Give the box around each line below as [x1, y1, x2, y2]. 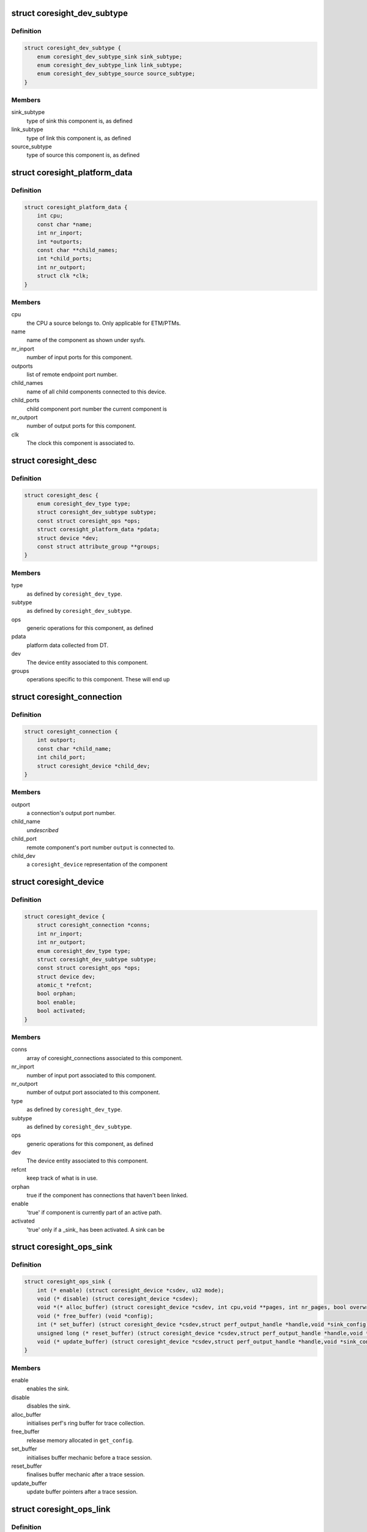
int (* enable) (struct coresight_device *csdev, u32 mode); [37, 1287, 224, 1294]
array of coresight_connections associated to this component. [26, 1054, 183, 1061]
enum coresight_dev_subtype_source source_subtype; [37, 70, 196, 77]
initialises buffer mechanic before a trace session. [26, 1454, 152, 1461]
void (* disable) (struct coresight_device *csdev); [37, 1295, 199, 1302]
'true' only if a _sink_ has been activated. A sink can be [26, 1226, 165, 1233]
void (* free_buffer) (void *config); [37, 1312, 154, 1319]
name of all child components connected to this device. [26, 388, 166, 395]
